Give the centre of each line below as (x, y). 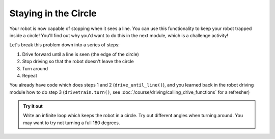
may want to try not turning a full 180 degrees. (72, 123)
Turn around (35, 68)
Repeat (30, 75)
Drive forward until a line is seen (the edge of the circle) (81, 54)
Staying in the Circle (53, 13)
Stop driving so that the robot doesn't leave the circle (78, 62)
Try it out (33, 106)
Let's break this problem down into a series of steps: (64, 45)
